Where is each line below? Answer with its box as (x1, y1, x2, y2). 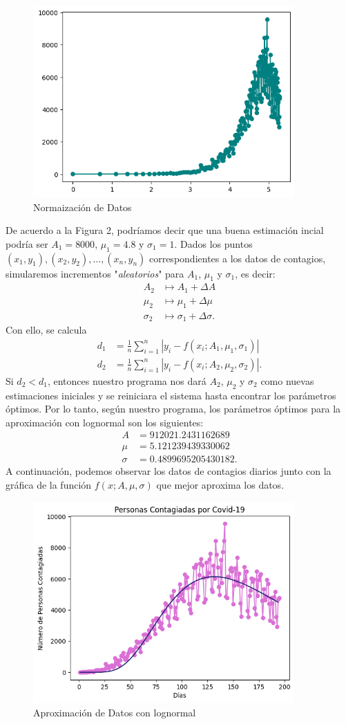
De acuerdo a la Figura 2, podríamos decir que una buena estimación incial (6, 223, 324, 237)
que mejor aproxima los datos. (156, 478, 285, 492)
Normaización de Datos (33, 199, 132, 214)
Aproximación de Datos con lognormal (33, 705, 196, 720)
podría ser (6, 236, 48, 251)
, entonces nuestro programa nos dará (47, 373, 206, 388)
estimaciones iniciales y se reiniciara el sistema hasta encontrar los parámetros (6, 388, 336, 402)
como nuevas (260, 373, 314, 388)
